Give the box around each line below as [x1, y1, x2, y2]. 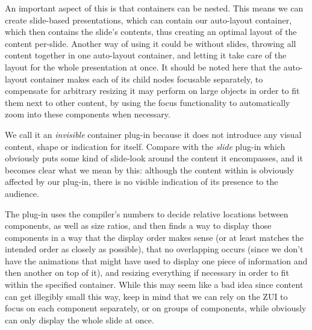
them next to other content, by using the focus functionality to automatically [5, 96, 290, 108]
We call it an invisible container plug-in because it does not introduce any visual [5, 128, 302, 140]
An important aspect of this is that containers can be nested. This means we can [5, 2, 304, 14]
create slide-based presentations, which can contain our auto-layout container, [5, 13, 292, 26]
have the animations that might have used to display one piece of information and [5, 254, 308, 267]
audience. [5, 187, 39, 199]
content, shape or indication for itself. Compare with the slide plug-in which [5, 140, 285, 152]
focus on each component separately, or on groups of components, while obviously [5, 302, 307, 314]
